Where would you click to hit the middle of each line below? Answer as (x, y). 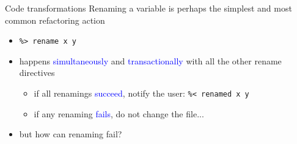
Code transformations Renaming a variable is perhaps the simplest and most (148, 8)
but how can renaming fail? (71, 134)
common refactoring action (55, 20)
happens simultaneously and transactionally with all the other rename (150, 60)
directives (37, 73)
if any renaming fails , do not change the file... (119, 113)
